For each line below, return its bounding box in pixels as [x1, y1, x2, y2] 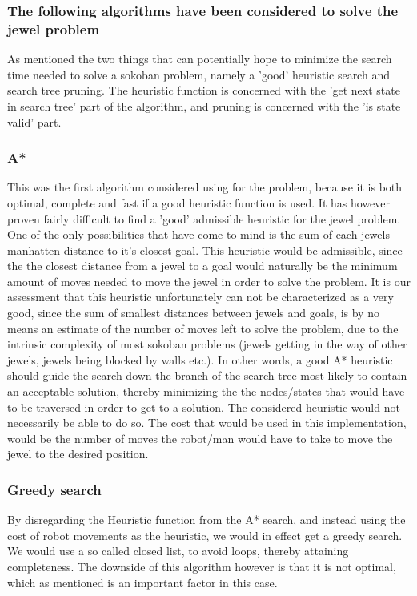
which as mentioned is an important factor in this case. [7, 574, 278, 590]
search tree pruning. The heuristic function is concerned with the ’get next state [7, 82, 400, 99]
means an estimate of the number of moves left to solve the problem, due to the [7, 320, 399, 336]
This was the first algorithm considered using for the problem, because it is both [7, 179, 403, 195]
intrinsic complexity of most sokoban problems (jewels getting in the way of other [7, 336, 407, 352]
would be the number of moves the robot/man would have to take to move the [7, 429, 393, 446]
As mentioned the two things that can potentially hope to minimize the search [7, 50, 392, 67]
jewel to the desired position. [7, 445, 149, 462]
